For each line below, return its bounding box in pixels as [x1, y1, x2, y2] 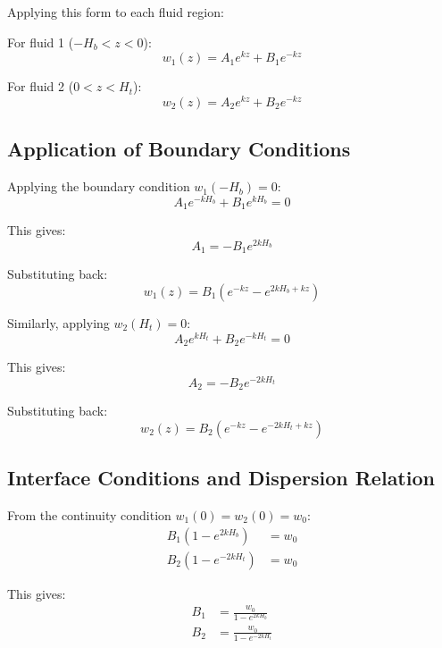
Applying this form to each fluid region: [7, 3, 224, 21]
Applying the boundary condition [7, 177, 190, 196]
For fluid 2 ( [7, 77, 74, 96]
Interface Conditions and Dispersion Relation [7, 464, 435, 492]
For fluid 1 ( [7, 32, 74, 51]
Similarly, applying [7, 313, 110, 332]
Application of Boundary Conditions [7, 135, 351, 163]
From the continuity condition [7, 506, 171, 525]
